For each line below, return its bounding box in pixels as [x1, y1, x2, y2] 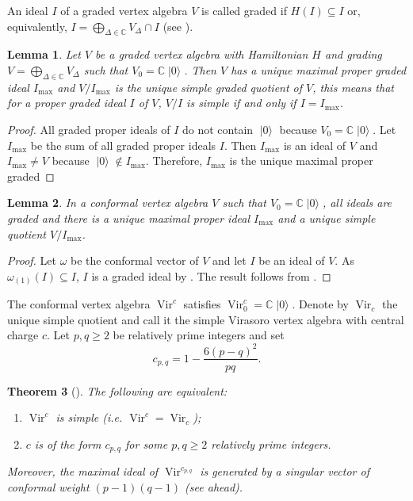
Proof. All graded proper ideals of [7, 120, 170, 137]
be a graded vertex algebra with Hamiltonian [95, 46, 308, 63]
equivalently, [7, 17, 67, 34]
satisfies [183, 296, 221, 312]
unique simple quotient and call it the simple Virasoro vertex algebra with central [7, 311, 404, 327]
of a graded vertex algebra [60, 2, 188, 18]
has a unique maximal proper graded [231, 61, 407, 78]
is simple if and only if [186, 94, 296, 111]
